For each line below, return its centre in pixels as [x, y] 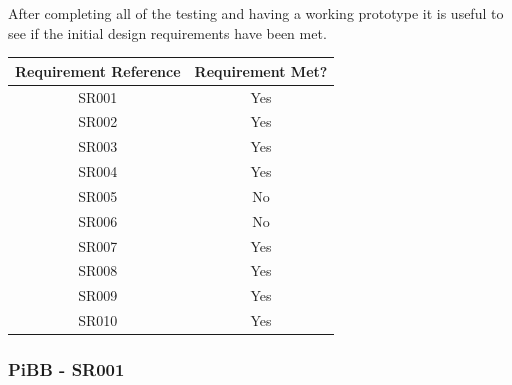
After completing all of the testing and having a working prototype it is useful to [256, 13]
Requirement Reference [98, 70]
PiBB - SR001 [66, 369]
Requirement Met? [261, 70]
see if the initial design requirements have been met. [167, 32]
